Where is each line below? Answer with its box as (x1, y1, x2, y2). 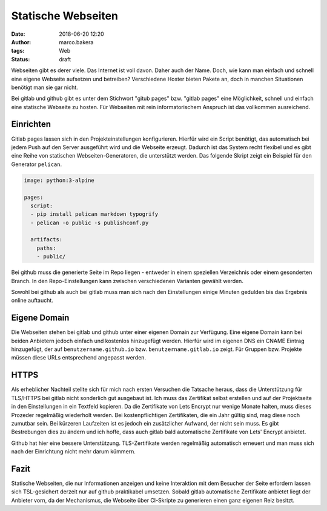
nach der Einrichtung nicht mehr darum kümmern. (11, 448, 136, 455)
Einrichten (11, 119, 51, 130)
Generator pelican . (11, 161, 62, 168)
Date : (11, 30, 25, 38)
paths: (36, 244, 56, 252)
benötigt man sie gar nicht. (11, 84, 78, 91)
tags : (11, 47, 25, 55)
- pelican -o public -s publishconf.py (30, 219, 149, 226)
